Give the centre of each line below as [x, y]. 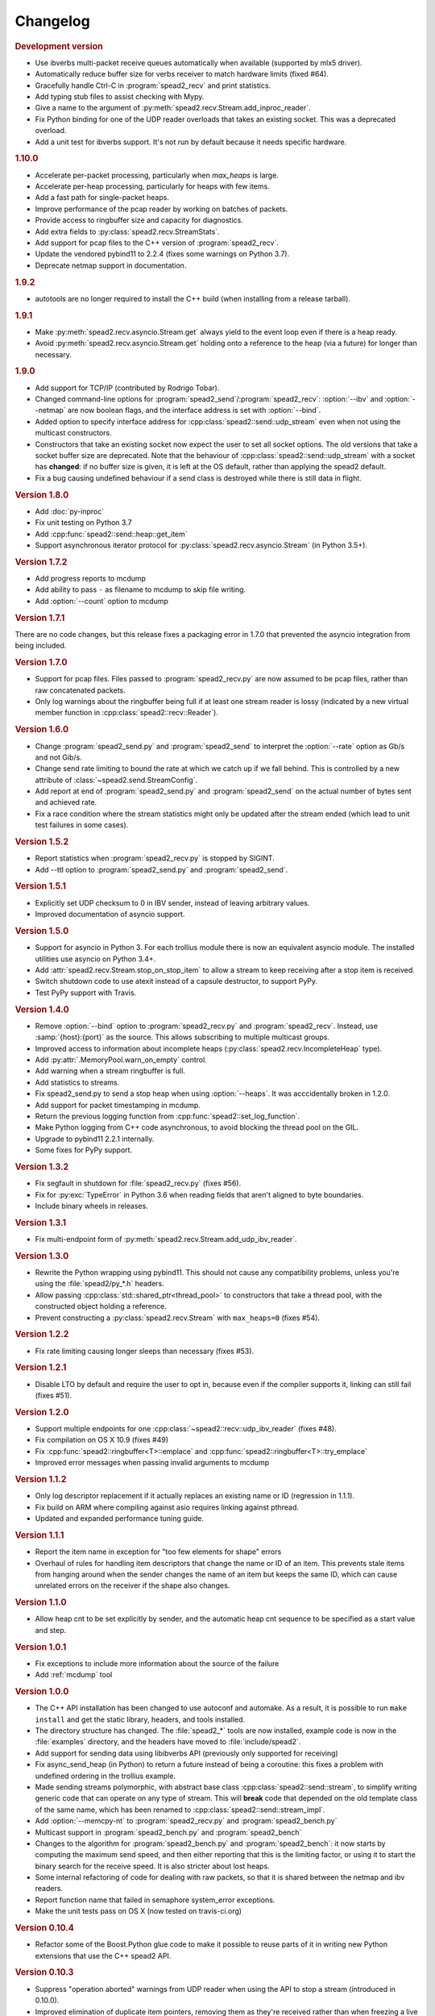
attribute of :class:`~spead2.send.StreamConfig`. [116, 780]
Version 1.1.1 [39, 1535]
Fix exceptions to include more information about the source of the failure [157, 1663]
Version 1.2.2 [42, 1335]
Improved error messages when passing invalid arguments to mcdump [152, 1463]
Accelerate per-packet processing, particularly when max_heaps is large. [157, 175]
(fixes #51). [54, 1396]
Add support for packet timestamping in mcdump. [118, 1105]
